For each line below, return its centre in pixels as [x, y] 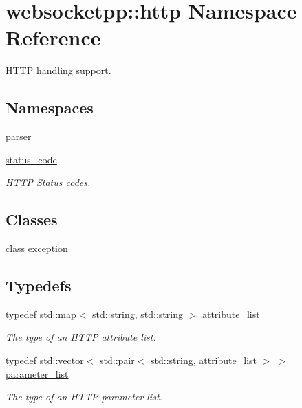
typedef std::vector [45, 360]
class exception [37, 248]
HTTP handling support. [58, 70]
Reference [53, 37]
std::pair [117, 360]
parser [19, 136]
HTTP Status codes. [48, 182]
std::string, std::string [138, 314]
